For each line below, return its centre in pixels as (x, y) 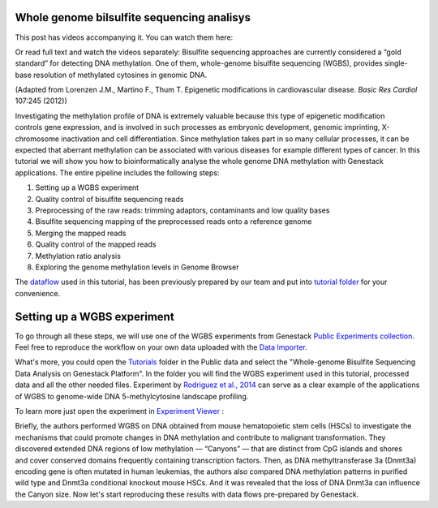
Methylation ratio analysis (78, 256)
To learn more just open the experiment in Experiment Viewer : (120, 411)
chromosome (37, 139)
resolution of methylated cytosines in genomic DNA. (120, 75)
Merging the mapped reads (81, 233)
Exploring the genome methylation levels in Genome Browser (137, 267)
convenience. (38, 293)
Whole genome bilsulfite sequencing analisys (133, 17)
